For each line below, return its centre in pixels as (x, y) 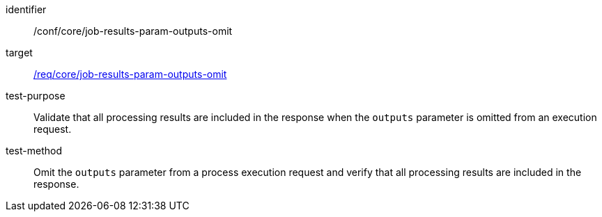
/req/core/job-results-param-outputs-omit (130, 74)
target (19, 53)
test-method (34, 151)
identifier (26, 9)
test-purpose (36, 96)
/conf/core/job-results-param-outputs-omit (133, 31)
